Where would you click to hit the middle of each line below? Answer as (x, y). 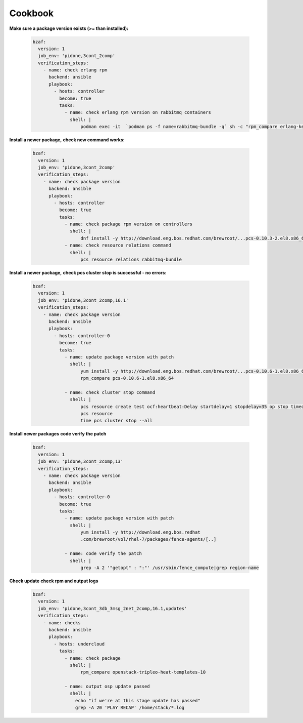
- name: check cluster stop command (110, 392)
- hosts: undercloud (79, 644)
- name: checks (62, 622)
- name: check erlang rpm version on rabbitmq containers (138, 112)
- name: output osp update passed (107, 687)
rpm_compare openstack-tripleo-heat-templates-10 (143, 672)
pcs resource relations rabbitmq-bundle (131, 260)
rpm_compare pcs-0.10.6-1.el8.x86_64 (127, 378)
